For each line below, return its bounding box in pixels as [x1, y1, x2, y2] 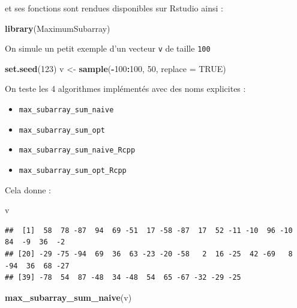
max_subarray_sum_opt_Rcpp [19, 166, 127, 175]
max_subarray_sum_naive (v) [5, 291, 132, 303]
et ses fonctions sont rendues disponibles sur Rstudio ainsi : [5, 2, 223, 14]
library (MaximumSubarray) [5, 22, 110, 34]
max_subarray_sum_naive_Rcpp [19, 146, 136, 155]
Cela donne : [5, 183, 51, 196]
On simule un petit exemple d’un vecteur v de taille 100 [5, 42, 211, 55]
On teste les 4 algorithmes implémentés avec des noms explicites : [5, 82, 246, 95]
